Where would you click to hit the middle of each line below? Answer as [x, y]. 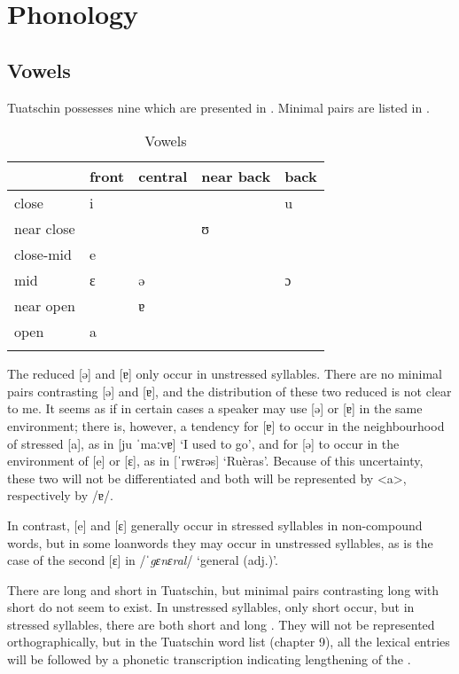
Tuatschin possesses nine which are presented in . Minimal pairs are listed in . [218, 107]
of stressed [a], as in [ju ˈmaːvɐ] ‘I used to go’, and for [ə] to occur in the [203, 443]
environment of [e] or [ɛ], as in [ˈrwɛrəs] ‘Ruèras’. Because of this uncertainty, [215, 461]
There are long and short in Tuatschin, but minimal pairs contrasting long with [223, 589]
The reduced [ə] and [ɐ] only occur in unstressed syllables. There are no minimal [225, 374]
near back [236, 176]
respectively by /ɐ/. [60, 495]
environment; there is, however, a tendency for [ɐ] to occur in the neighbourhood [226, 425]
